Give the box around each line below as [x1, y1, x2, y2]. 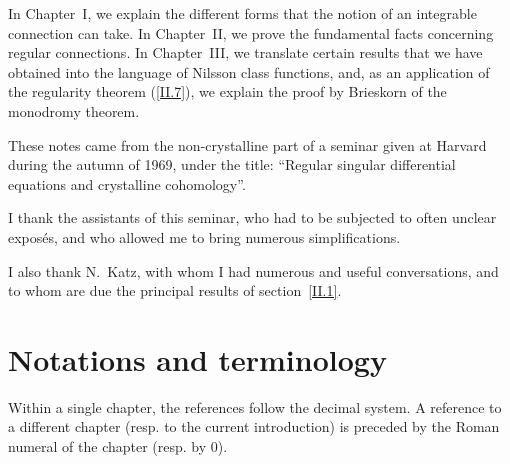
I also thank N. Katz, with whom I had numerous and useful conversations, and [8, 260, 499, 281]
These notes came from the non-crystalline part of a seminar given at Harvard [8, 134, 487, 155]
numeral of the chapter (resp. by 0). [8, 436, 228, 457]
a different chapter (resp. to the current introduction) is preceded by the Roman [8, 416, 500, 437]
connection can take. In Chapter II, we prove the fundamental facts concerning [8, 22, 494, 43]
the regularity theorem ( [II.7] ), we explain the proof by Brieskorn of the [8, 81, 447, 102]
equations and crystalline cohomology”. [8, 173, 246, 194]
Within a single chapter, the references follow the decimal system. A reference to [8, 396, 502, 417]
